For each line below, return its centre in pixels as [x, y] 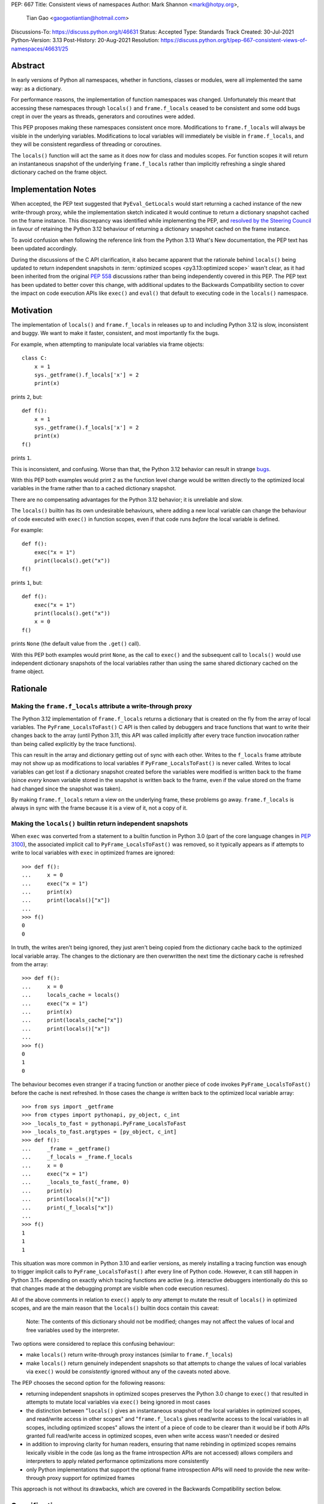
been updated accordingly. [44, 248]
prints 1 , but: [27, 582]
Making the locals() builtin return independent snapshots [100, 824]
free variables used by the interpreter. [73, 1330]
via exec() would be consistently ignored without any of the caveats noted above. [128, 1372]
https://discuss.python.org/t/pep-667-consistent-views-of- [234, 40]
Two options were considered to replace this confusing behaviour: [93, 1344]
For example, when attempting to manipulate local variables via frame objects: [107, 344]
